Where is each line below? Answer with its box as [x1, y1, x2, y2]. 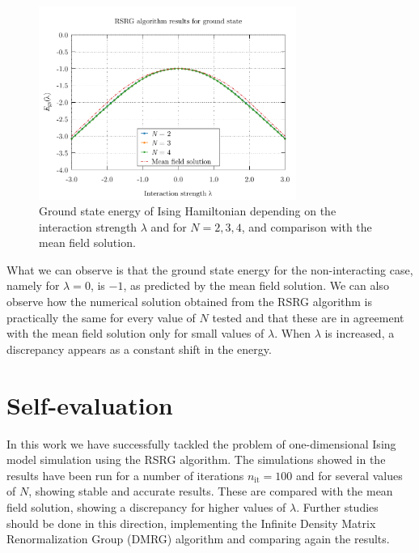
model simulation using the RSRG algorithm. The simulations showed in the [6, 451, 386, 468]
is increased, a [324, 325, 395, 342]
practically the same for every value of [6, 308, 196, 325]
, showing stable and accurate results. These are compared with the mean [28, 483, 393, 500]
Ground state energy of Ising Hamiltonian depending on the [39, 202, 336, 219]
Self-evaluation [6, 388, 173, 421]
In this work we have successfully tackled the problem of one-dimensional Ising [6, 435, 396, 452]
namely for [6, 277, 60, 294]
